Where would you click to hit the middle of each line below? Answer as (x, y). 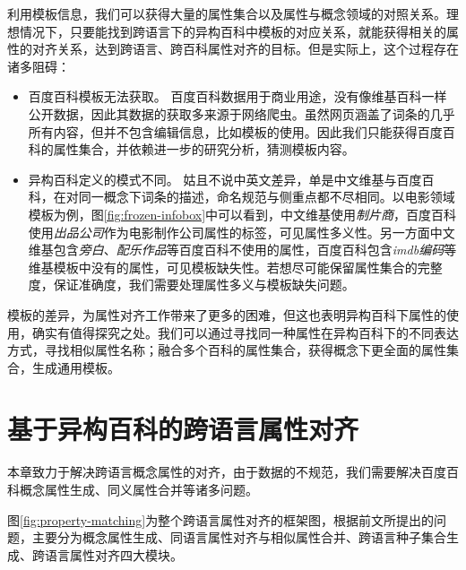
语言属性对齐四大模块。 (113, 554)
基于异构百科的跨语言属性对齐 (183, 429)
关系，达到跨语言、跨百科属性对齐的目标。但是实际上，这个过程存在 (258, 49)
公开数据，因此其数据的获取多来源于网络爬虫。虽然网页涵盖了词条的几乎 (242, 113)
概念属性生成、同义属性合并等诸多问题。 (138, 489)
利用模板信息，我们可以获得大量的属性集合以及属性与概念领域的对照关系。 (227, 13)
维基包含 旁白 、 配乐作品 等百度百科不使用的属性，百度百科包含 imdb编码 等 (242, 250)
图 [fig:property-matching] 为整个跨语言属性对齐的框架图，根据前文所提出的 (221, 519)
